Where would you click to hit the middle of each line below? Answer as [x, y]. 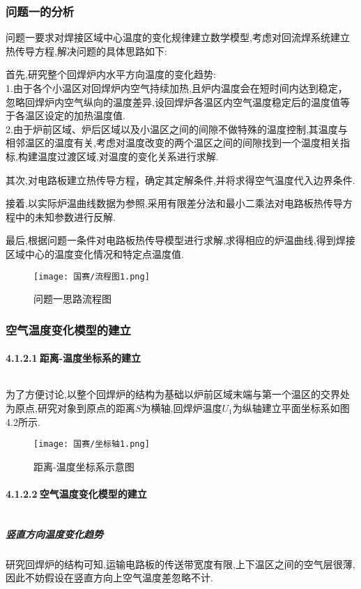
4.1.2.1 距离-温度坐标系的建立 [74, 358]
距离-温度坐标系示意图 [84, 466]
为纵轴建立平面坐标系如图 [291, 408]
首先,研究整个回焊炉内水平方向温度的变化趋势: [111, 74]
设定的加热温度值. [85, 115]
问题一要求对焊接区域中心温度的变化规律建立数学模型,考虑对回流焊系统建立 [178, 37]
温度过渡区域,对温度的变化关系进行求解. [128, 156]
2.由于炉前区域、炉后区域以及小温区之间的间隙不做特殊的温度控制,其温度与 [177, 129]
